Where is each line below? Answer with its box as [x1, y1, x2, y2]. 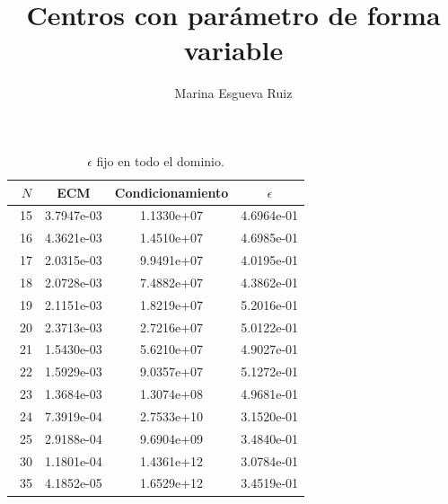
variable [183, 31, 284, 68]
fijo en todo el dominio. [96, 151, 224, 170]
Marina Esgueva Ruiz [174, 84, 293, 102]
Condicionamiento [114, 182, 229, 201]
